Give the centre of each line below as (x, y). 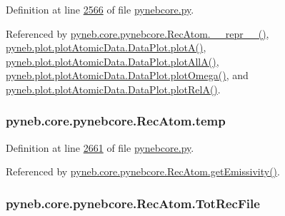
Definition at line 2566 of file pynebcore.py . (100, 9)
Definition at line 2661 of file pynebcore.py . (100, 147)
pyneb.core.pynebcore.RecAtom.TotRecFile (133, 203)
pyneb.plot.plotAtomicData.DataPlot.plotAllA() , (112, 61)
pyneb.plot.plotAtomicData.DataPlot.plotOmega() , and (127, 75)
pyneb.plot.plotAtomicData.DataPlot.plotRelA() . (113, 89)
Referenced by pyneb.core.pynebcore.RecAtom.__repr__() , (137, 33)
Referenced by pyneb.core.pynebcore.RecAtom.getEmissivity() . (143, 171)
